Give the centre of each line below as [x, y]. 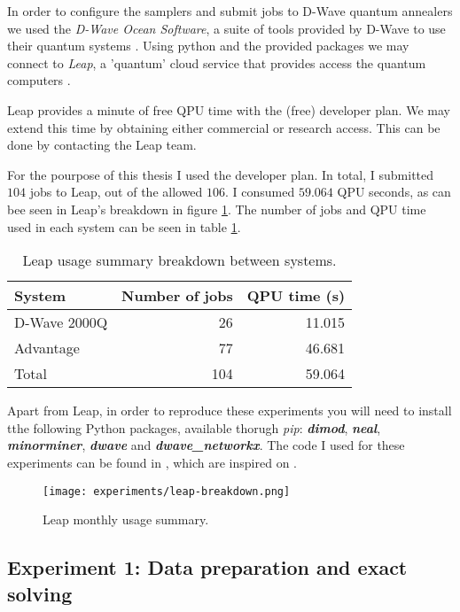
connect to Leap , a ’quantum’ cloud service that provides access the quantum [217, 62]
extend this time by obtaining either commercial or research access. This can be [224, 127]
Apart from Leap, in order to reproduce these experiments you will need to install [230, 411]
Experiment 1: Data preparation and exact [207, 567]
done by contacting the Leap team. [102, 145]
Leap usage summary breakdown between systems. [179, 260]
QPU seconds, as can [394, 192]
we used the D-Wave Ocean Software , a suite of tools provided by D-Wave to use [226, 28]
